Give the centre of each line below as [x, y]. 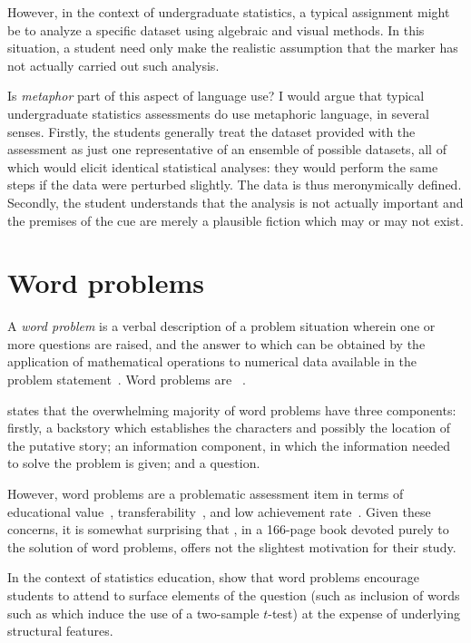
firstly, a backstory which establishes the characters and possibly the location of [229, 428]
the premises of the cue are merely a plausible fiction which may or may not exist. [235, 220]
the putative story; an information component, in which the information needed [229, 445]
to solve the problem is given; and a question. [134, 463]
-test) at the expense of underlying [364, 613]
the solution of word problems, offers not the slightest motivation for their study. [232, 546]
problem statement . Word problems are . [127, 380]
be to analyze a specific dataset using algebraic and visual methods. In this [216, 29]
